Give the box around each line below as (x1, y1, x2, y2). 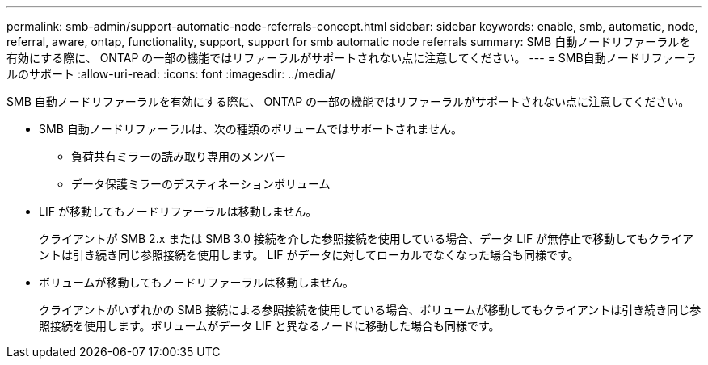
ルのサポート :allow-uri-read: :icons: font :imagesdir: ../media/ (6, 67, 335, 81)
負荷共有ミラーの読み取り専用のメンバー (71, 149, 286, 163)
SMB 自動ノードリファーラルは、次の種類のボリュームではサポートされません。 (39, 122, 462, 136)
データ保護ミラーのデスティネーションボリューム (71, 177, 331, 191)
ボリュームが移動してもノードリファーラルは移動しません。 (39, 275, 355, 289)
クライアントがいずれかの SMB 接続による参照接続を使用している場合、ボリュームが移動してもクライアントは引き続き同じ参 (39, 303, 702, 317)
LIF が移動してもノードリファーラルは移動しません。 (39, 204, 318, 218)
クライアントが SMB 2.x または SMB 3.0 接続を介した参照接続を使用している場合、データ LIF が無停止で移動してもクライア (39, 232, 693, 245)
